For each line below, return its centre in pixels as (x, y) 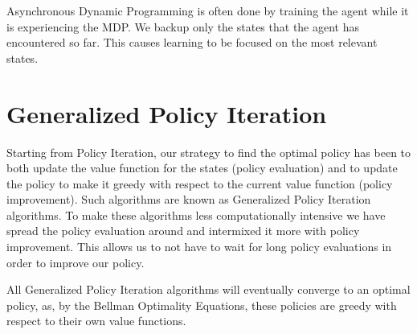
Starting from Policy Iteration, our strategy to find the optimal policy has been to (209, 152)
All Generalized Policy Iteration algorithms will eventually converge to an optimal (208, 289)
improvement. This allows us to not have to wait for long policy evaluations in (199, 247)
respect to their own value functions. (96, 321)
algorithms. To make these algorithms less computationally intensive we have (196, 214)
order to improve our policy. (76, 262)
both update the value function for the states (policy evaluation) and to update (202, 168)
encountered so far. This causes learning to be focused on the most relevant (192, 42)
